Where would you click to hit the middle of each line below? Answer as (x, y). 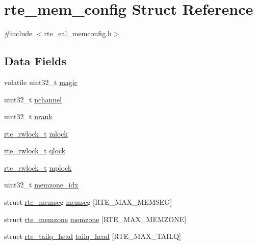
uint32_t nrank (28, 116)
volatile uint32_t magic (41, 82)
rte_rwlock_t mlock (36, 133)
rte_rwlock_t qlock (35, 151)
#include (18, 33)
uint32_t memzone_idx (41, 185)
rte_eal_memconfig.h (78, 33)
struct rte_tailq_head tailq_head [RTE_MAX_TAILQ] (93, 236)
